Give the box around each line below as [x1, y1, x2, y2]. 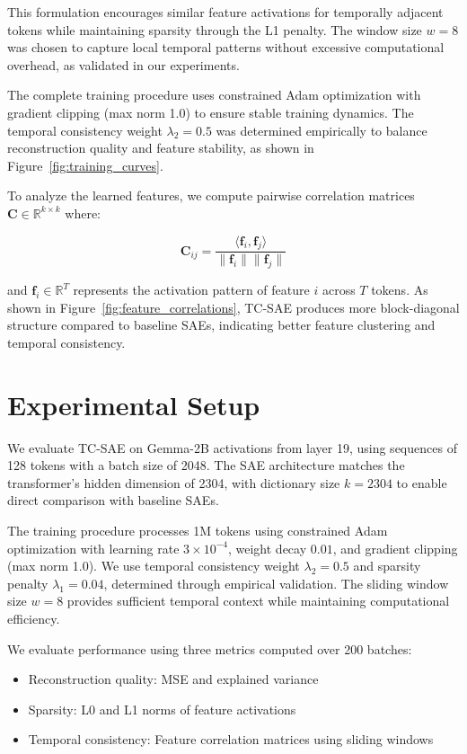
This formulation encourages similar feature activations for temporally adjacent [7, 3, 444, 21]
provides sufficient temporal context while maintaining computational [66, 591, 450, 610]
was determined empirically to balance [216, 120, 427, 139]
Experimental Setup [7, 386, 260, 422]
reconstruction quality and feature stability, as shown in [7, 138, 314, 157]
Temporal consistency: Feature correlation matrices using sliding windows [28, 730, 434, 749]
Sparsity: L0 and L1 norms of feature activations [28, 699, 296, 718]
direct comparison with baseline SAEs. [7, 491, 219, 510]
